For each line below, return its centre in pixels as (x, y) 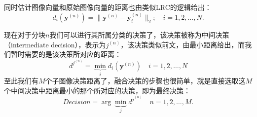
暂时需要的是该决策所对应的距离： (66, 54)
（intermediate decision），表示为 (55, 44)
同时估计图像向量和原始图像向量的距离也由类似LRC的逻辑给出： (108, 7)
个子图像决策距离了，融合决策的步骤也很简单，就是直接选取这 (145, 81)
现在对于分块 (25, 35)
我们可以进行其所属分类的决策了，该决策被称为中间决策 (139, 35)
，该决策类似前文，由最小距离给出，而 (183, 44)
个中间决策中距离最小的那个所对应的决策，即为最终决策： (97, 90)
